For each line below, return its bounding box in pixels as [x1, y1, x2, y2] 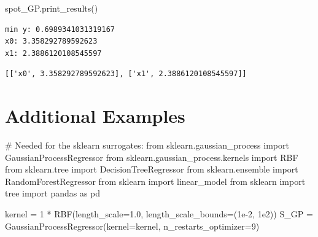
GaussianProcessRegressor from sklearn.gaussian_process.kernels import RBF [5, 150, 298, 163]
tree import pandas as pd [5, 187, 101, 200]
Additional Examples [5, 103, 185, 128]
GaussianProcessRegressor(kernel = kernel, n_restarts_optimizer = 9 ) [5, 219, 260, 232]
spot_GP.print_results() [5, 2, 98, 14]
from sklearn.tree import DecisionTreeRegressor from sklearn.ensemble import [5, 163, 298, 176]
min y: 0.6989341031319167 [5, 25, 115, 34]
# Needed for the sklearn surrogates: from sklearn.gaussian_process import [5, 139, 289, 152]
